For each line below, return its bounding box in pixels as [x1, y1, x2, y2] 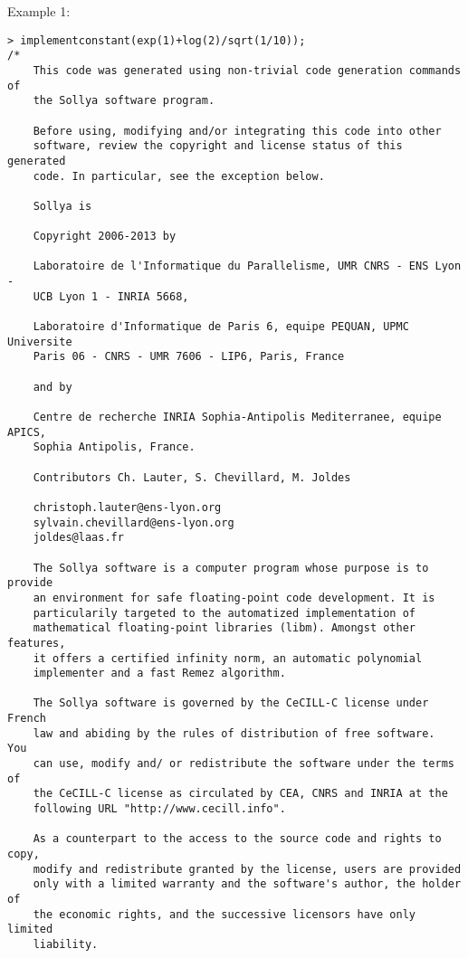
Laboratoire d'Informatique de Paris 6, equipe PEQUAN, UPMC [33, 320, 409, 334]
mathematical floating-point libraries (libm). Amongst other [33, 621, 416, 635]
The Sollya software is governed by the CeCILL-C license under [33, 697, 429, 710]
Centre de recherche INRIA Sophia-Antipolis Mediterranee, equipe [33, 411, 442, 423]
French [7, 712, 46, 726]
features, [7, 636, 66, 650]
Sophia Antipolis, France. [33, 441, 196, 454]
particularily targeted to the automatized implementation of [33, 606, 416, 620]
